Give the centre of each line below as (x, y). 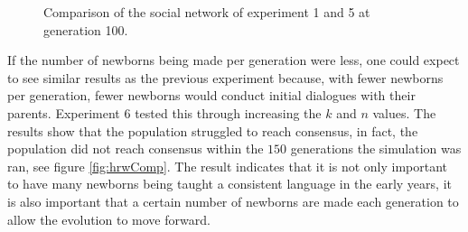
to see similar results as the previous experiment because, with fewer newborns (225, 77)
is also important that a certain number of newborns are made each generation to (233, 201)
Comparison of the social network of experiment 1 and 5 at (207, 12)
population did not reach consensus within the (136, 148)
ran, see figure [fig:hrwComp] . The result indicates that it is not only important (228, 166)
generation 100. (86, 29)
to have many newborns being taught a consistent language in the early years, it (229, 184)
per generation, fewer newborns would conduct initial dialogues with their (211, 95)
